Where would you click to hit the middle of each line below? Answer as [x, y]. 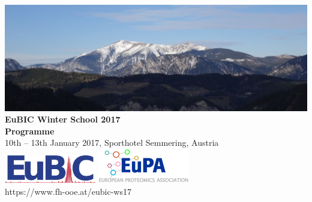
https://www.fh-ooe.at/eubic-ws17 [68, 191]
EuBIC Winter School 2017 [63, 119]
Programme [30, 131]
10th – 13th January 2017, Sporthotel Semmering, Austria [112, 143]
